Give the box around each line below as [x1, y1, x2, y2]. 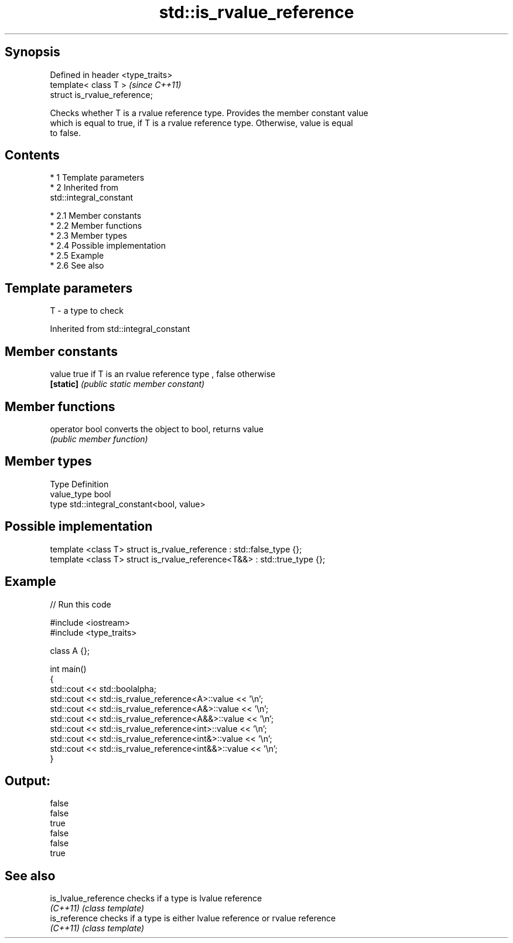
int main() [50, 663, 87, 674]
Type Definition [50, 479, 109, 489]
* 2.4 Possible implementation [50, 240, 166, 251]
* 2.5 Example [50, 250, 104, 261]
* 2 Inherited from [50, 182, 119, 193]
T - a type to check [50, 306, 124, 316]
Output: [5, 773, 50, 788]
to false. [50, 127, 81, 138]
